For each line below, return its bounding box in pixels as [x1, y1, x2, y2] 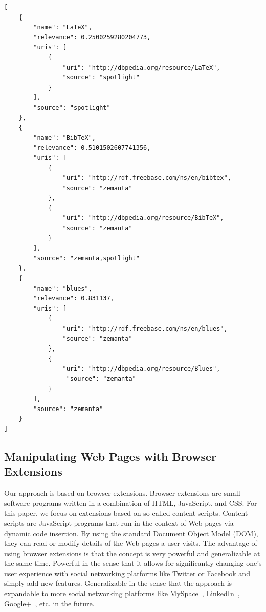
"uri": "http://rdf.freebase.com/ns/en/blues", [62, 325, 228, 332]
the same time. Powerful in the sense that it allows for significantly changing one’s [4, 558, 262, 568]
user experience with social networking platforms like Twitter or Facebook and [4, 567, 250, 578]
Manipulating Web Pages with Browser [4, 448, 217, 464]
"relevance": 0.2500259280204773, [33, 33, 151, 41]
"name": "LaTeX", [33, 24, 92, 31]
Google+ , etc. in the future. [4, 598, 95, 608]
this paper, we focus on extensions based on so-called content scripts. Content [4, 507, 248, 518]
